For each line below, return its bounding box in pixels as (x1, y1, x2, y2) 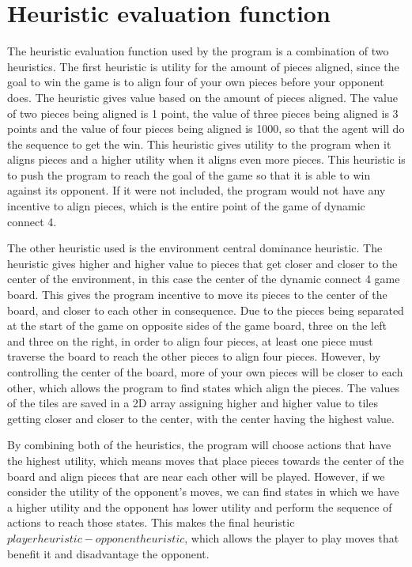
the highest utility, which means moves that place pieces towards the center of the (7, 452, 404, 468)
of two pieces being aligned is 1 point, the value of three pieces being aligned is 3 (7, 104, 399, 121)
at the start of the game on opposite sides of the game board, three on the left (7, 317, 387, 334)
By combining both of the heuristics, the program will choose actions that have (7, 437, 391, 453)
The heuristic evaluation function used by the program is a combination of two (7, 43, 389, 59)
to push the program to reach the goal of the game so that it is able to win (7, 166, 371, 183)
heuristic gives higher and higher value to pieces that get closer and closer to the (7, 255, 398, 271)
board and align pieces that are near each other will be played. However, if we (7, 467, 385, 484)
